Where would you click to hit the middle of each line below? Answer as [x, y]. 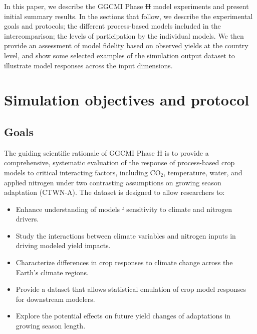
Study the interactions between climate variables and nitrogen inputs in [126, 235]
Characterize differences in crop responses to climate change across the [124, 262]
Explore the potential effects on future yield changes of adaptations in [123, 316]
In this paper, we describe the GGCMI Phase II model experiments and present [126, 6]
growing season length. [51, 326]
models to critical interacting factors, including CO [82, 172]
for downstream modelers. [55, 299]
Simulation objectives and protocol [127, 100]
